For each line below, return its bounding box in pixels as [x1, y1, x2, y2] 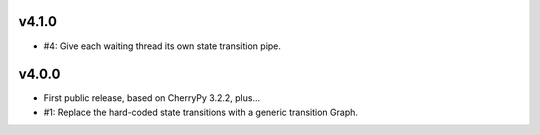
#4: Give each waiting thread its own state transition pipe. [43, 40, 282, 52]
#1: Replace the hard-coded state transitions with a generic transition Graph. [43, 106, 359, 118]
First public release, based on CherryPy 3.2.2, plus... [43, 92, 260, 104]
